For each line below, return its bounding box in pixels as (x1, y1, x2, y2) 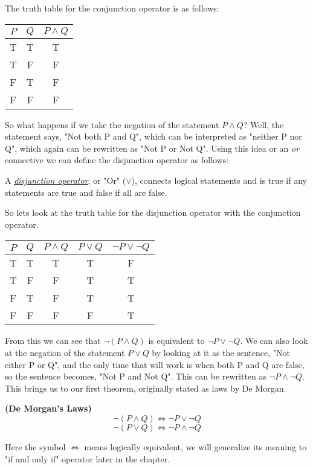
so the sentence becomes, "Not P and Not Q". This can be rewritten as (5, 370, 267, 383)
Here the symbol (5, 440, 66, 453)
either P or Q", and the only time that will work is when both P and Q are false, (5, 358, 305, 370)
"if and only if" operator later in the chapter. (5, 452, 170, 465)
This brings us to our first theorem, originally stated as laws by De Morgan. (5, 381, 286, 394)
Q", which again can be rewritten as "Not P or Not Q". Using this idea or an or (5, 141, 300, 154)
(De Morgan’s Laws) (5, 402, 92, 415)
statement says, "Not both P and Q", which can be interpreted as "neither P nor (5, 130, 302, 143)
